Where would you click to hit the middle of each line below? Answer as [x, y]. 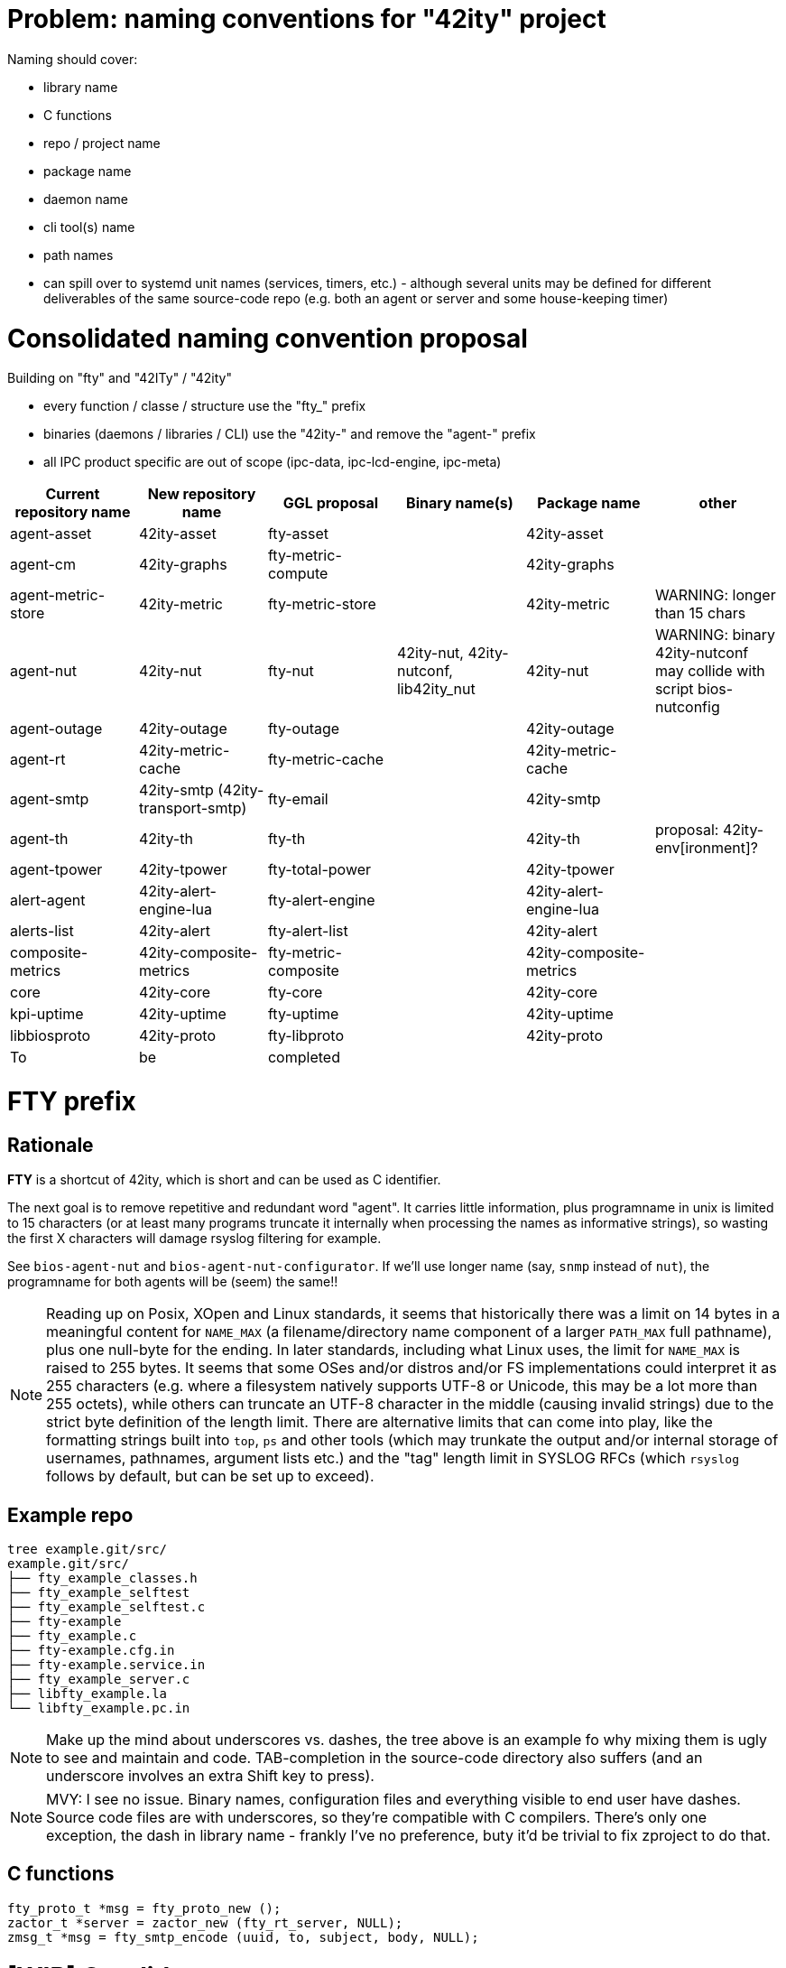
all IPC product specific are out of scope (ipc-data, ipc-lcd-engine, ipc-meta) [273, 462]
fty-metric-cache [325, 760]
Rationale [51, 1145]
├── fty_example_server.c [99, 1680]
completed [304, 1058]
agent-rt [38, 760]
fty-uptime [303, 1014]
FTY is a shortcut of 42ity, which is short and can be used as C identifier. [224, 1180]
